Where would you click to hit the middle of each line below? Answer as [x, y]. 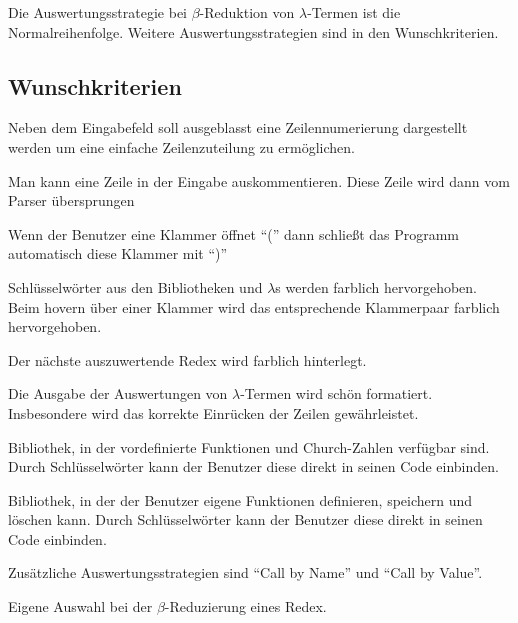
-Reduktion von [247, 12]
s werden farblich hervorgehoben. [376, 286]
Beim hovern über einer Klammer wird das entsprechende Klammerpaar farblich [254, 306]
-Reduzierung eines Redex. [245, 606]
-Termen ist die [354, 12]
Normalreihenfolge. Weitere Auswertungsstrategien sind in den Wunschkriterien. [253, 31]
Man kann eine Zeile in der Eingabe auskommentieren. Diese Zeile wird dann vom [259, 180]
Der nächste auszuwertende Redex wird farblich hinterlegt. [187, 359]
